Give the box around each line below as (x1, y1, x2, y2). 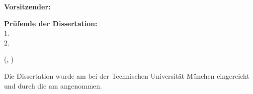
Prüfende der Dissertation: (4, 18, 97, 28)
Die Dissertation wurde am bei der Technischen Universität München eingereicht (4, 70, 250, 81)
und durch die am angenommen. (4, 80, 102, 91)
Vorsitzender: (4, 1, 51, 11)
